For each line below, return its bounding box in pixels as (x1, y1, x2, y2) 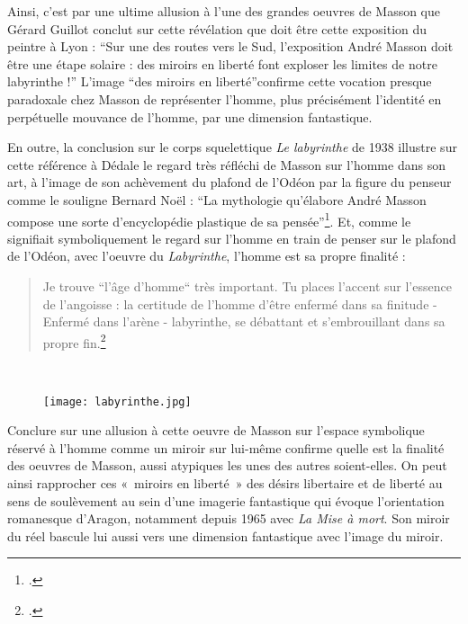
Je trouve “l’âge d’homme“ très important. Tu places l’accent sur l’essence (42, 276, 452, 295)
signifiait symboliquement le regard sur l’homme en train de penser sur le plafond (7, 228, 456, 247)
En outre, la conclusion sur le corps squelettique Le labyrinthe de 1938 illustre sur (7, 138, 457, 156)
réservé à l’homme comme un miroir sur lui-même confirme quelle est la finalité (7, 438, 445, 457)
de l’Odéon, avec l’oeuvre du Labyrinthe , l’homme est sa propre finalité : (7, 246, 406, 265)
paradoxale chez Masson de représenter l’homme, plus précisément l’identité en (7, 89, 442, 108)
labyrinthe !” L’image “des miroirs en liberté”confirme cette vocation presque (7, 72, 432, 91)
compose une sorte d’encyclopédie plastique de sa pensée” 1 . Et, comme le (7, 209, 411, 230)
